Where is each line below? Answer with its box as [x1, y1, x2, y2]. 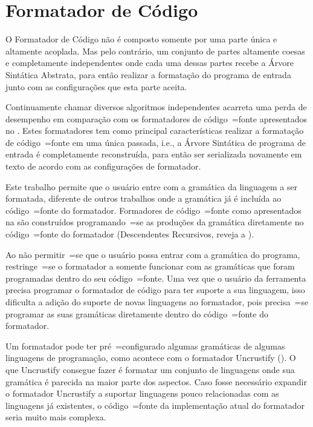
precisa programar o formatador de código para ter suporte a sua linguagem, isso [5, 283, 305, 296]
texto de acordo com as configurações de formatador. [5, 160, 201, 173]
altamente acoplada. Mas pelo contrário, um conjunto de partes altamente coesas [5, 44, 305, 57]
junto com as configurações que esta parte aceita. [5, 80, 187, 93]
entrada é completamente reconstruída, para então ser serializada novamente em [5, 148, 302, 161]
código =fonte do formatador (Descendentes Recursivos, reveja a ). [5, 228, 254, 240]
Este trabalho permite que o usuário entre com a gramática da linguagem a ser [5, 180, 298, 193]
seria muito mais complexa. [5, 411, 106, 423]
